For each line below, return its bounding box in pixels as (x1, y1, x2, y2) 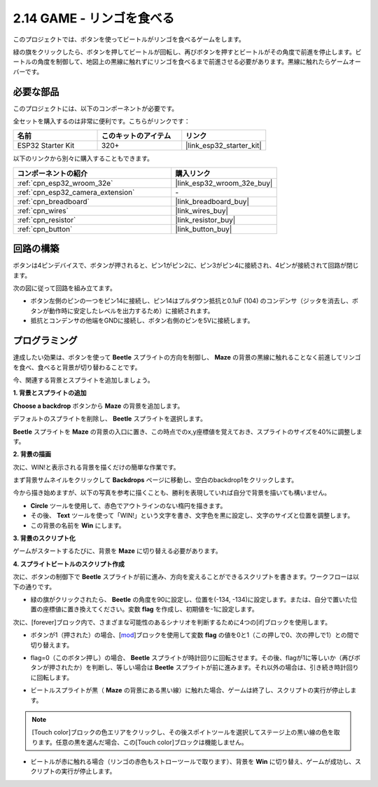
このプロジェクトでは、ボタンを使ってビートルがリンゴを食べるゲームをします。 (13, 35, 245, 43)
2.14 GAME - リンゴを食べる (13, 11, 175, 26)
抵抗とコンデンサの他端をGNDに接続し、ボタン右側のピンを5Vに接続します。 (30, 316, 254, 325)
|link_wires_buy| (175, 205, 229, 215)
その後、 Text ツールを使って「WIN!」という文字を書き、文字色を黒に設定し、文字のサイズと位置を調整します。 (30, 512, 354, 520)
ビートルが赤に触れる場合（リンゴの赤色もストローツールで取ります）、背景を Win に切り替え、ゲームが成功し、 (30, 758, 356, 766)
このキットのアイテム (101, 131, 171, 141)
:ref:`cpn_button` (17, 224, 73, 234)
